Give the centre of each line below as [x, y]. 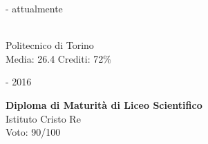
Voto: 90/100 [33, 132]
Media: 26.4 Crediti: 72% [58, 58]
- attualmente [34, 8]
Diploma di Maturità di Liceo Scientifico [104, 104]
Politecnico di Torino [50, 45]
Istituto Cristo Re [43, 118]
